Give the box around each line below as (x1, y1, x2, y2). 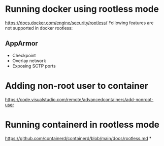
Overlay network (12, 58, 46, 64)
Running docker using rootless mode (5, 3, 159, 15)
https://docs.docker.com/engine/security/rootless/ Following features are (5, 20, 154, 26)
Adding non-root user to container (5, 80, 149, 91)
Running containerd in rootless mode (5, 119, 160, 130)
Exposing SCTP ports (12, 63, 56, 69)
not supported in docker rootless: (5, 25, 73, 31)
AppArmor (5, 39, 38, 48)
